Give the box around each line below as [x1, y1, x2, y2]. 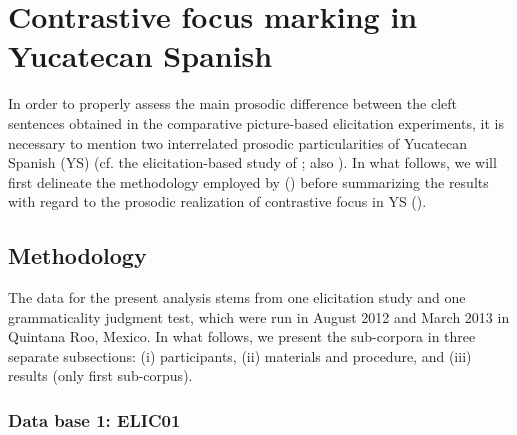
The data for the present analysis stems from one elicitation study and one [8, 287, 466, 308]
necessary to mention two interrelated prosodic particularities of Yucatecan [8, 132, 468, 153]
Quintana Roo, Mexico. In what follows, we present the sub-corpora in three [8, 326, 476, 347]
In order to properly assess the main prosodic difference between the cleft [8, 93, 457, 114]
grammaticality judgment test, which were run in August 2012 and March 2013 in [8, 306, 510, 327]
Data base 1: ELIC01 [8, 407, 181, 432]
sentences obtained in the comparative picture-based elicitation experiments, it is [8, 112, 504, 133]
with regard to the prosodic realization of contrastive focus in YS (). [8, 191, 427, 212]
